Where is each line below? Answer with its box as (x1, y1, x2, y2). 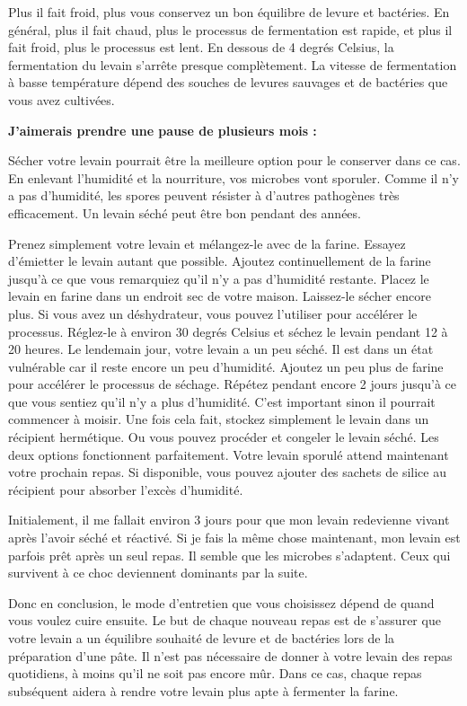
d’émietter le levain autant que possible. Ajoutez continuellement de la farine (8, 252, 431, 270)
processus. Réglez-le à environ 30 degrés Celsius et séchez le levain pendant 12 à (8, 322, 448, 340)
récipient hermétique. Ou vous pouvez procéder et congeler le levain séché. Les (8, 428, 439, 446)
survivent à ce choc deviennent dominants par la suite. (8, 563, 308, 582)
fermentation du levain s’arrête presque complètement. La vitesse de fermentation (8, 55, 457, 74)
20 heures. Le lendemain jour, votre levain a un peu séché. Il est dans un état (8, 340, 434, 358)
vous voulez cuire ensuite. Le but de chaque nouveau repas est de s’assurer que (8, 611, 441, 630)
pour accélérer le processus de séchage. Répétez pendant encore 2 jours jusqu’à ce (8, 375, 456, 393)
